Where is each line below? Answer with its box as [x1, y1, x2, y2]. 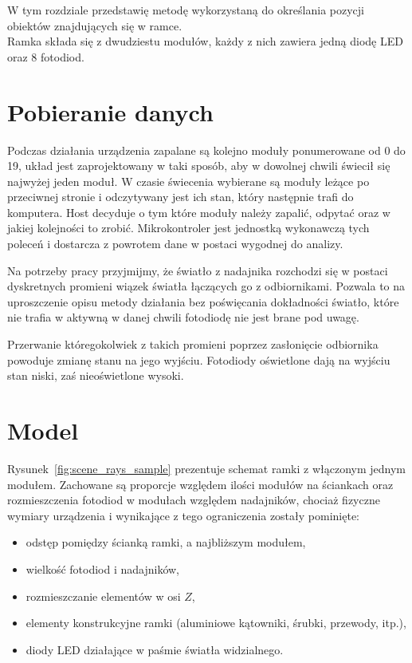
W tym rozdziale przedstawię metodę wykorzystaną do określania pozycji [7, 2, 364, 18]
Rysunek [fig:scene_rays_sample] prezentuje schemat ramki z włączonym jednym [7, 460, 406, 476]
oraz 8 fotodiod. [7, 48, 84, 65]
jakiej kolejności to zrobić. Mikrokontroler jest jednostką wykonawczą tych [7, 219, 370, 236]
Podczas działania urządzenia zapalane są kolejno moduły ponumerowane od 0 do [7, 141, 406, 158]
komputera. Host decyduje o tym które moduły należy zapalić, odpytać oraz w [7, 203, 390, 220]
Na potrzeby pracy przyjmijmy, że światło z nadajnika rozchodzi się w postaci [7, 262, 388, 278]
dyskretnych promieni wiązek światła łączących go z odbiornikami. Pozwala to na [7, 278, 406, 294]
